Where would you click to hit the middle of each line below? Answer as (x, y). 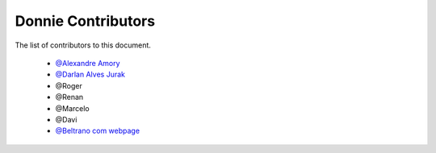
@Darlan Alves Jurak (90, 74)
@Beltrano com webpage (98, 131)
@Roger (69, 85)
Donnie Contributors (85, 21)
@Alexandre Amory (88, 63)
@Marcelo (73, 108)
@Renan (69, 97)
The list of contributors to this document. (83, 45)
